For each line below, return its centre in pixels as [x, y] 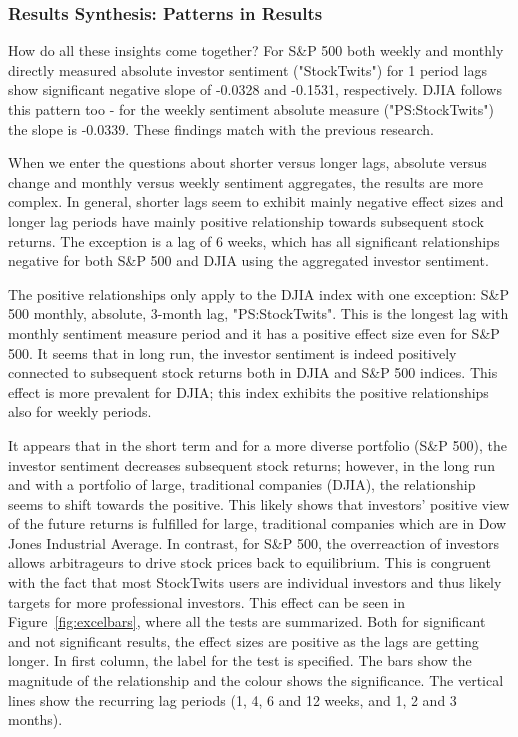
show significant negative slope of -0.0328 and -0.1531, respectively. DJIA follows [255, 89]
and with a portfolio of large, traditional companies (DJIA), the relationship [242, 484]
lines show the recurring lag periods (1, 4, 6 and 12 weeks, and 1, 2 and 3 [232, 699]
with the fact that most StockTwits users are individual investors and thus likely [255, 582]
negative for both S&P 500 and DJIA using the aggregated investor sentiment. [248, 260]
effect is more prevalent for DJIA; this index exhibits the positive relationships [248, 391]
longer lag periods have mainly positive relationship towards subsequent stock [246, 220]
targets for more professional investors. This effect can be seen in [206, 601]
